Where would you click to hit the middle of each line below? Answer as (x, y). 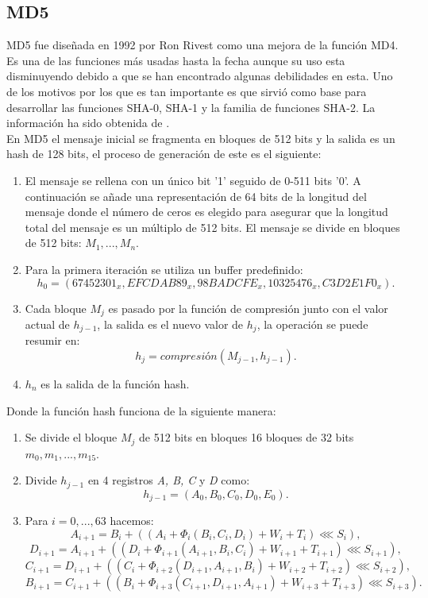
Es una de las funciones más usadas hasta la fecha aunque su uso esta (176, 60)
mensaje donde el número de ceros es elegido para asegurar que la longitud (206, 212)
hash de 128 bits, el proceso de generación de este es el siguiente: (164, 154)
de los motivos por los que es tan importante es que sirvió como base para (187, 91)
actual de (47, 324)
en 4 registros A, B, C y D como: (169, 480)
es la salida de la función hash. (115, 384)
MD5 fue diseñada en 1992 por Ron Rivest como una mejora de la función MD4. (202, 45)
